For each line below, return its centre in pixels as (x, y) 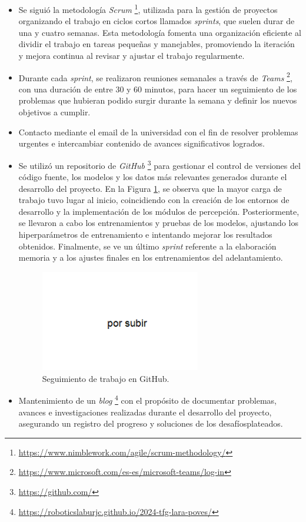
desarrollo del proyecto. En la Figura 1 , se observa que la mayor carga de (150, 188)
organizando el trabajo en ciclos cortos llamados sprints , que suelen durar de (157, 21)
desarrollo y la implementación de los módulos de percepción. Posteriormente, (159, 211)
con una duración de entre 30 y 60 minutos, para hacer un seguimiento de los (158, 89)
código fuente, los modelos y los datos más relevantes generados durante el (153, 177)
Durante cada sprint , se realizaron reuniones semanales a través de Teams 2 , (155, 77)
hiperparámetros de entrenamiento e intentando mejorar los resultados (145, 235)
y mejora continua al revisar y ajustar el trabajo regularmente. (132, 56)
